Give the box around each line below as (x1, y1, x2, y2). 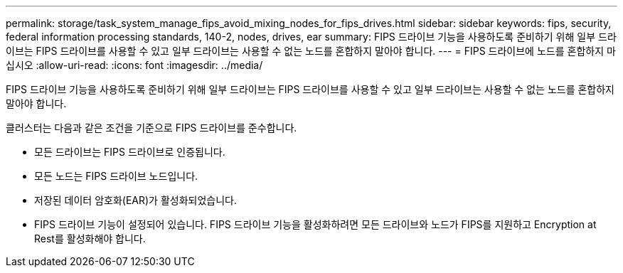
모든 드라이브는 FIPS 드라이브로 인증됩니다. (34, 146, 225, 158)
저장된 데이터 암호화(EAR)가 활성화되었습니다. (34, 194, 237, 206)
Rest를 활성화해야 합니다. (34, 232, 146, 245)
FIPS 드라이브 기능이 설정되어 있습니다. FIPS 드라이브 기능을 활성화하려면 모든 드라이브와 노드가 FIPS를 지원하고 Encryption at (34, 218, 597, 230)
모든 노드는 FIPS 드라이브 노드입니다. (34, 170, 198, 182)
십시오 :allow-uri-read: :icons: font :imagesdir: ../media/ (6, 59, 263, 71)
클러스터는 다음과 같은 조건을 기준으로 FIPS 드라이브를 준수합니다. (6, 122, 297, 134)
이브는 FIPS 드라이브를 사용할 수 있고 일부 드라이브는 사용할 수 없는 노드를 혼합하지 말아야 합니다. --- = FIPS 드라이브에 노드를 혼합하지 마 (6, 45, 616, 57)
